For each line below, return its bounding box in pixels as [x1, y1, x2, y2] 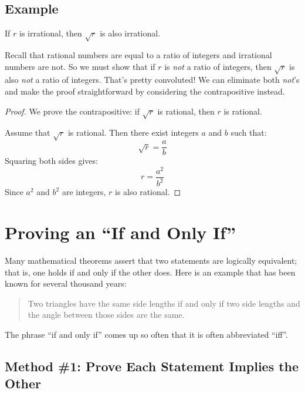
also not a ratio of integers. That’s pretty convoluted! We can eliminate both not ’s [5, 73, 300, 86]
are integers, [62, 186, 106, 198]
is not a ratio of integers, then [164, 60, 272, 72]
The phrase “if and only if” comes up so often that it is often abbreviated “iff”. [5, 328, 288, 340]
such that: [231, 126, 267, 139]
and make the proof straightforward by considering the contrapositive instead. [5, 85, 285, 97]
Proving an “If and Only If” [5, 220, 236, 244]
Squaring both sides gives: [5, 154, 98, 167]
